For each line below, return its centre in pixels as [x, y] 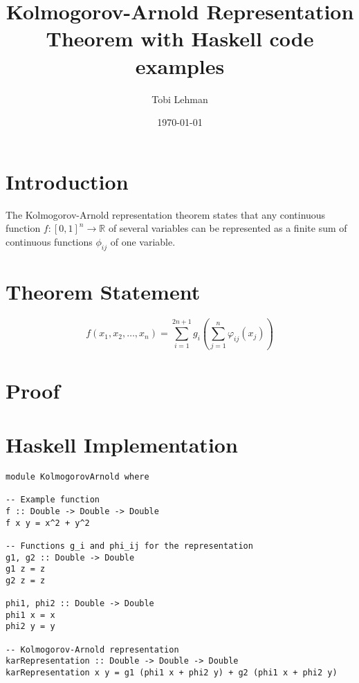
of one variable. [143, 241]
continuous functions [49, 241]
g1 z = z [26, 569]
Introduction [67, 181]
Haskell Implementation [122, 445]
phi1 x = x [30, 615]
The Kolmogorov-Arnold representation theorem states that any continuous [166, 214]
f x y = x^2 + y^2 [48, 523]
